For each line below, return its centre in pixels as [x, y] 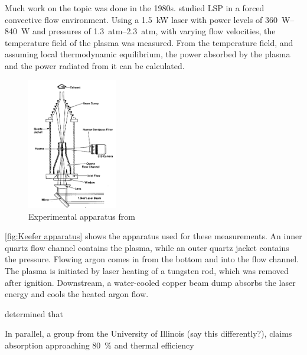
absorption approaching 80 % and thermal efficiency [99, 345]
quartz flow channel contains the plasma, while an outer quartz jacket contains [147, 247]
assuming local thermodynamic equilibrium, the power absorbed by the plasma [148, 54]
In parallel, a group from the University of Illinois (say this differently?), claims [148, 333]
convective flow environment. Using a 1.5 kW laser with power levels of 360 [141, 19]
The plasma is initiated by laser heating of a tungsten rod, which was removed [147, 270]
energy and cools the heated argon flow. [77, 294]
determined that [34, 313]
